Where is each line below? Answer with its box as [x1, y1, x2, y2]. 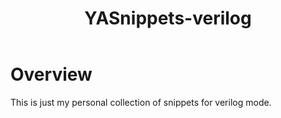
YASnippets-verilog [84, 7, 252, 30]
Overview [10, 63, 93, 86]
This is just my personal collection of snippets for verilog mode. [10, 96, 272, 108]
